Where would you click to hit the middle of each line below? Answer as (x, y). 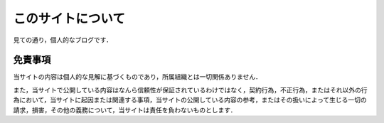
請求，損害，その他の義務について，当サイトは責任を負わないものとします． (125, 109)
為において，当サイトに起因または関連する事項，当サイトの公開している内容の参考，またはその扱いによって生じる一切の (190, 100)
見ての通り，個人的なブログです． (63, 40)
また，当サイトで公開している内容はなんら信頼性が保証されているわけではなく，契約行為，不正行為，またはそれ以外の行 (190, 90)
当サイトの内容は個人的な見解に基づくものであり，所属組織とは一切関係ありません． (138, 77)
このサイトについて (69, 18)
